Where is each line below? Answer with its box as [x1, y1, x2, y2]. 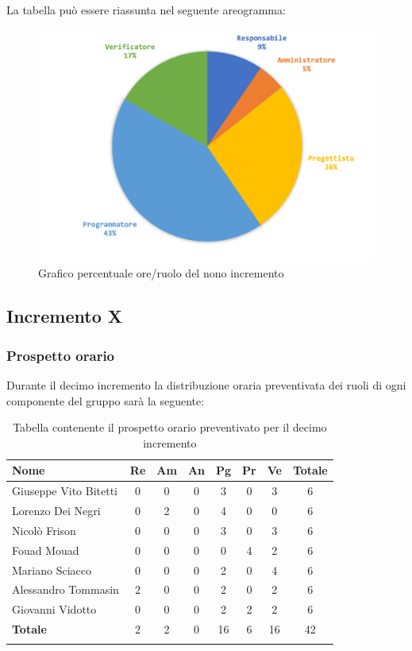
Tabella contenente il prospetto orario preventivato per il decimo [13, 419, 327, 436]
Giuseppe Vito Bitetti [12, 482, 117, 499]
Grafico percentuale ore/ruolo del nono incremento [38, 265, 284, 281]
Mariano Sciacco [12, 561, 91, 578]
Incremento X [6, 304, 123, 328]
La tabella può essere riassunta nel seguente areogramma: [6, 2, 286, 17]
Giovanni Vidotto [12, 601, 97, 618]
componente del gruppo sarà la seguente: [6, 392, 205, 409]
